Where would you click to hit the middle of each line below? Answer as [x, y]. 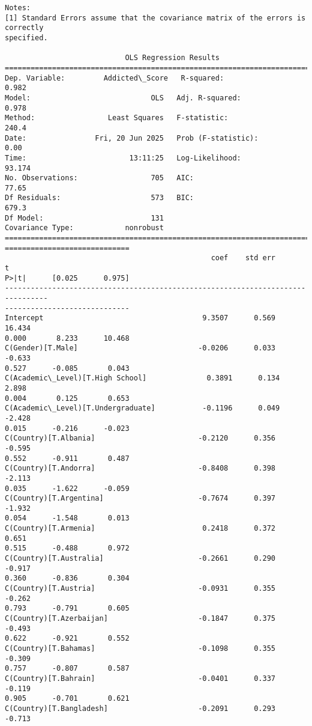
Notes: [18, 8]
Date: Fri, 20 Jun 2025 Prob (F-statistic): [132, 138]
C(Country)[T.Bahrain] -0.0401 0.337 [140, 678]
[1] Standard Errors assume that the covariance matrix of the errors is [155, 18]
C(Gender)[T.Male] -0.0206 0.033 [140, 348]
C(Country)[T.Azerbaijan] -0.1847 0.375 [140, 619]
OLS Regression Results [172, 58]
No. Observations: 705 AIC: [99, 178]
